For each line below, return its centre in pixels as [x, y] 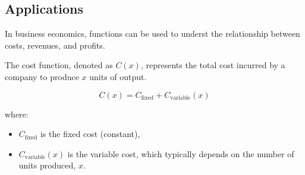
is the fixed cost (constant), [90, 134]
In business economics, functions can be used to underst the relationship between [152, 34]
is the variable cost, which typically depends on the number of [181, 153]
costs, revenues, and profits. [55, 45]
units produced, [47, 165]
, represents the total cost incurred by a [213, 65]
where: [17, 114]
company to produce [42, 76]
